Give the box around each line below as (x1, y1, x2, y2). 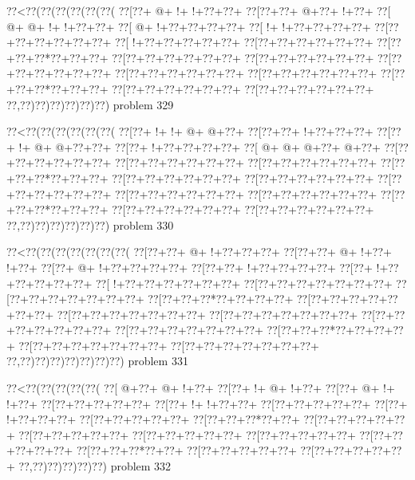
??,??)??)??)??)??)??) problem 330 (6, 216, 174, 233)
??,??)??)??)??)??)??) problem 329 (6, 96, 174, 112)
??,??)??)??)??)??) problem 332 (18, 458, 172, 474)
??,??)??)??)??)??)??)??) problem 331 (6, 352, 188, 369)
